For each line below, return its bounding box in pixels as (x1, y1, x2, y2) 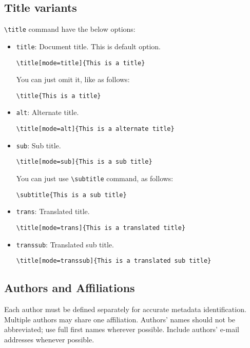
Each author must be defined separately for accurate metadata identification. (4, 304, 246, 315)
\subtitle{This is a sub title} (16, 191, 127, 199)
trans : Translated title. (16, 206, 90, 217)
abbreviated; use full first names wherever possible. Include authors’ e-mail (4, 324, 239, 335)
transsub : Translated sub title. (16, 239, 114, 249)
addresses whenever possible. (4, 334, 94, 344)
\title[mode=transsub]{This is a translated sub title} (16, 257, 211, 265)
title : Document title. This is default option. (16, 41, 161, 51)
